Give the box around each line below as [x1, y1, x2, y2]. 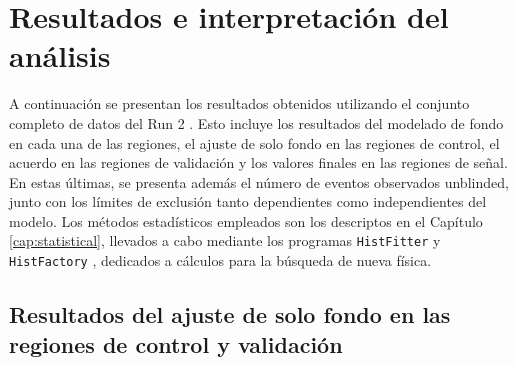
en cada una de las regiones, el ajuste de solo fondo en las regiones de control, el [9, 132, 500, 153]
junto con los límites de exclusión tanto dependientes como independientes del [9, 191, 487, 212]
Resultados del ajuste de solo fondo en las [9, 299, 451, 330]
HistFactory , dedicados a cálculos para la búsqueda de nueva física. [9, 250, 432, 271]
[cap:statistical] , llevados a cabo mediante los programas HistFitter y [9, 230, 441, 251]
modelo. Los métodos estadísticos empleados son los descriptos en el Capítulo [9, 210, 483, 231]
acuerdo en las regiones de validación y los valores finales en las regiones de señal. [9, 152, 508, 173]
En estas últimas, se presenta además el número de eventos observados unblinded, [9, 171, 509, 192]
